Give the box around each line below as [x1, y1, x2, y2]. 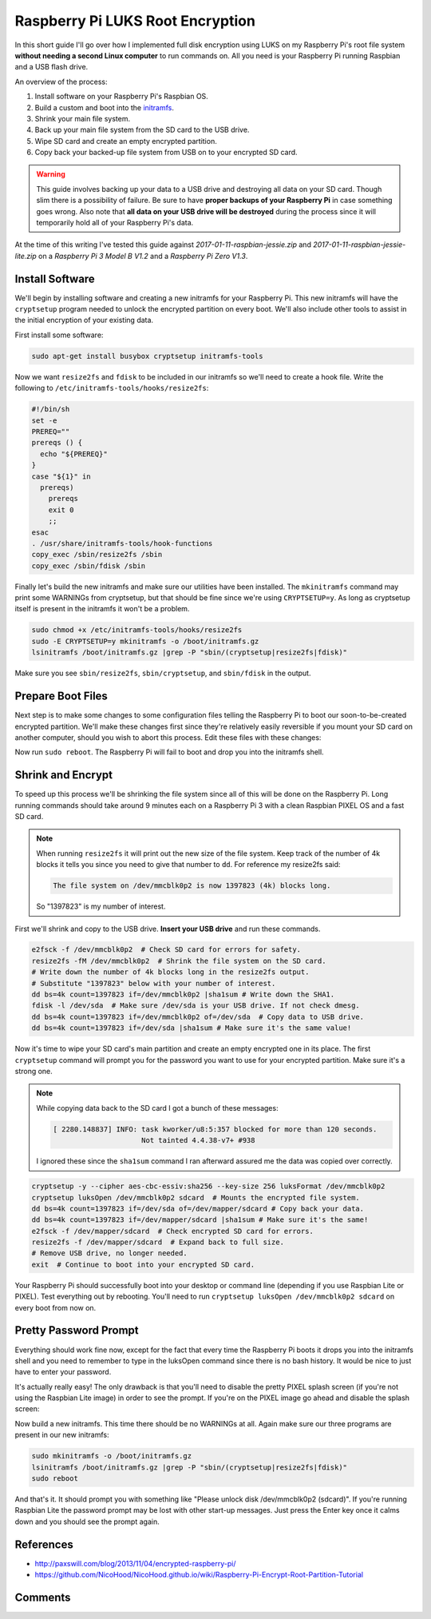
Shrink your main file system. [34, 113, 131, 123]
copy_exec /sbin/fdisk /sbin [31, 561, 146, 571]
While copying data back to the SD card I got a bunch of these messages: [36, 1103, 279, 1112]
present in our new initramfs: [14, 1430, 109, 1440]
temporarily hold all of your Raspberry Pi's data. [36, 218, 194, 228]
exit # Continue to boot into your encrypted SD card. [31, 1259, 255, 1269]
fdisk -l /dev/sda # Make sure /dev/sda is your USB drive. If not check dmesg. [31, 1001, 361, 1010]
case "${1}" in [31, 471, 91, 481]
